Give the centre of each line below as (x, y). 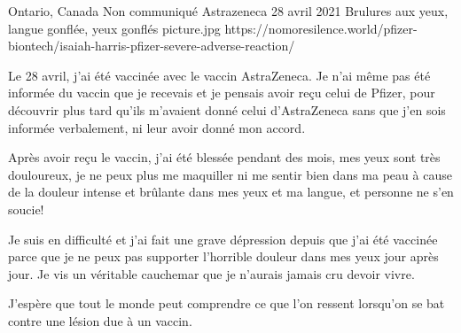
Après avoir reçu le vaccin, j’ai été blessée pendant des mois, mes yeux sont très (224, 157)
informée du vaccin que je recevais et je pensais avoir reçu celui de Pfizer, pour (222, 93)
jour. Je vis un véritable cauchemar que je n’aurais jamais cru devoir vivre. (211, 273)
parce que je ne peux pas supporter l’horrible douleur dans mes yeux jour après (223, 256)
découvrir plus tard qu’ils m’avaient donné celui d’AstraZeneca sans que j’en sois (227, 109)
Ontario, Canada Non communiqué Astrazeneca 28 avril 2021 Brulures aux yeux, (228, 11)
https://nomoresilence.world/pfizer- (321, 28)
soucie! (26, 209)
